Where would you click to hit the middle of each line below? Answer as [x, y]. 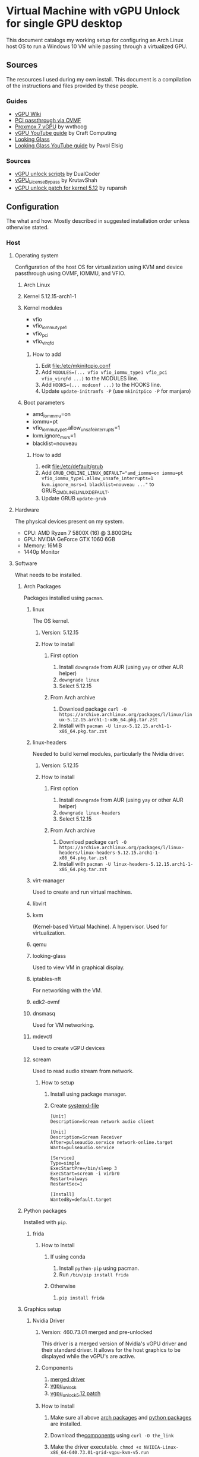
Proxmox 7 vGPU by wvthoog [51, 127]
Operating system [37, 256]
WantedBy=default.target [81, 1199]
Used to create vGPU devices [69, 1048]
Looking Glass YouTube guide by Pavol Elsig [69, 146]
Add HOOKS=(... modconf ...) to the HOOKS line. [101, 384]
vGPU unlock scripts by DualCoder [57, 174]
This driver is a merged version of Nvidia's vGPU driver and [114, 1344]
